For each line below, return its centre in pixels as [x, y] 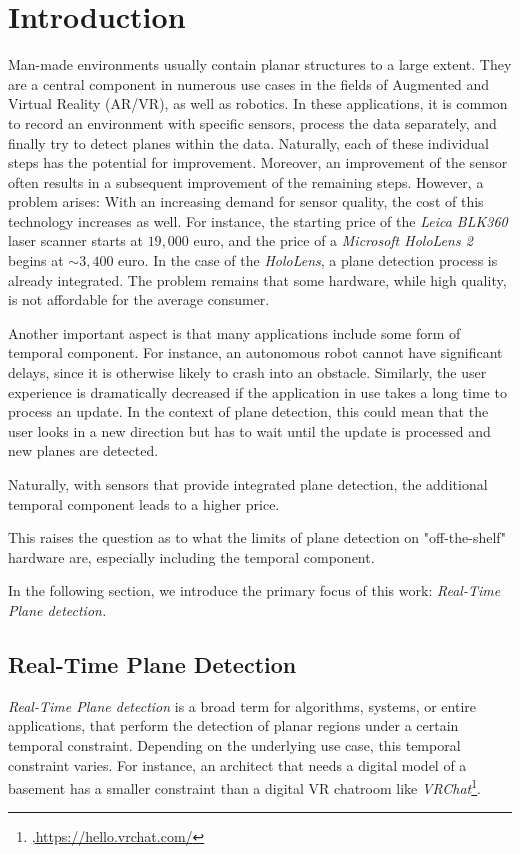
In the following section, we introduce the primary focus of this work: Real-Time [254, 590]
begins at [36, 260]
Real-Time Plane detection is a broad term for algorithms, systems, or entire [242, 705]
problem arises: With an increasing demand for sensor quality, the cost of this [246, 201]
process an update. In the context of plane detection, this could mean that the [248, 411]
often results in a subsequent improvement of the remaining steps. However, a [246, 181]
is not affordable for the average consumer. [139, 299]
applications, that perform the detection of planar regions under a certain [233, 725]
